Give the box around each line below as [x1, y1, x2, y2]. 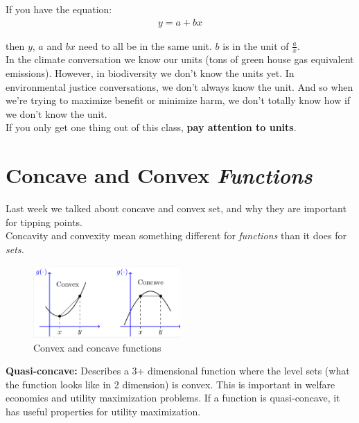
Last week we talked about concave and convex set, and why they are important [6, 201, 347, 216]
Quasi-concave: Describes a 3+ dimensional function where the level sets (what [6, 363, 350, 378]
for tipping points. [6, 214, 82, 229]
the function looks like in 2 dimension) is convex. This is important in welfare [6, 377, 335, 391]
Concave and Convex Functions [6, 161, 313, 190]
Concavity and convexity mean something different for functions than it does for [6, 228, 347, 243]
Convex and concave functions [33, 340, 161, 354]
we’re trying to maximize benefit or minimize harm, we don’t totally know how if [6, 93, 351, 107]
